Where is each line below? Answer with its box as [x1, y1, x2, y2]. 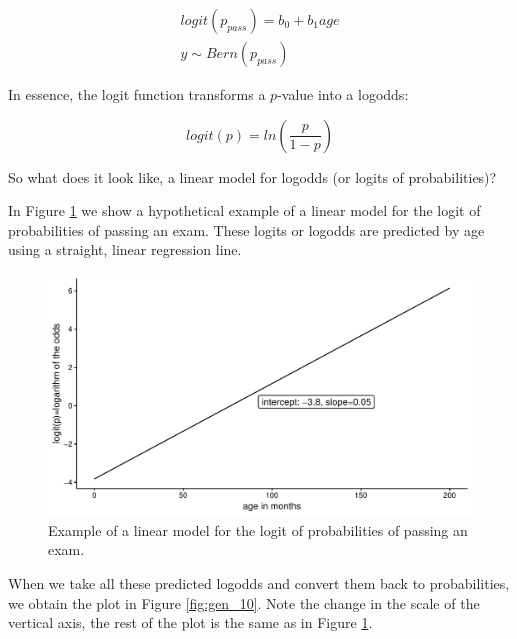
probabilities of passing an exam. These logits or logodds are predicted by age [8, 219, 485, 240]
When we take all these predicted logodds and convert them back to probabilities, [8, 573, 510, 594]
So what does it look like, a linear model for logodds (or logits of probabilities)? [8, 166, 497, 187]
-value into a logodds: [277, 84, 409, 105]
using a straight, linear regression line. [8, 239, 242, 260]
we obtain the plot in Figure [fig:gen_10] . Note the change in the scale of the [8, 592, 480, 613]
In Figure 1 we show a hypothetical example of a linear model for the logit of [8, 200, 481, 221]
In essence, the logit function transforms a [8, 84, 266, 105]
